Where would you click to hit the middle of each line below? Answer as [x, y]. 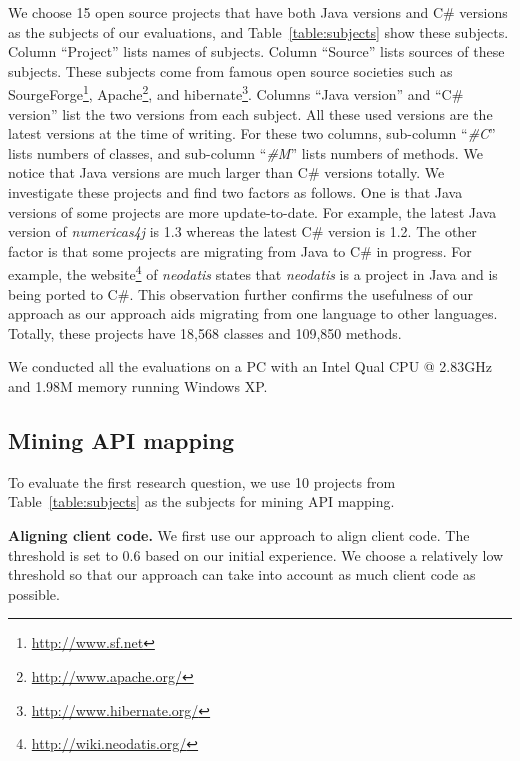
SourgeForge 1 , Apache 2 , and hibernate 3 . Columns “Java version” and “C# [236, 93]
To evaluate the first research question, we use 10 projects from [202, 481]
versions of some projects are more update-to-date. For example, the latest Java [252, 211]
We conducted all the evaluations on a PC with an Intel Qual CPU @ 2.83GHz [250, 366]
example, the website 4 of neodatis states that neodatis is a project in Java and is [253, 273]
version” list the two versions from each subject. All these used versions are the [250, 113]
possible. [34, 593]
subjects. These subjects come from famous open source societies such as [230, 70]
